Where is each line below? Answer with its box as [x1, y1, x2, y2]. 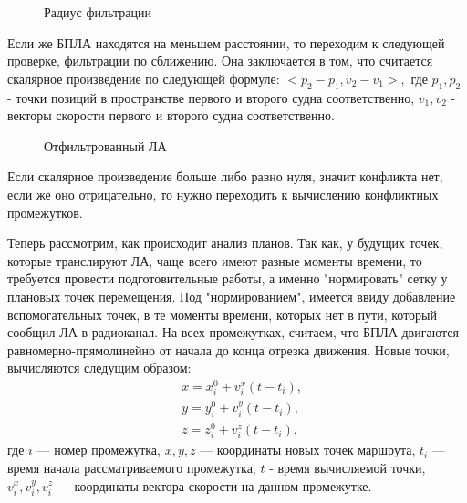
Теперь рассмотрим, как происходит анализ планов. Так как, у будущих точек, [7, 233, 443, 252]
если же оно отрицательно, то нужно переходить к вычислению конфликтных [7, 184, 439, 203]
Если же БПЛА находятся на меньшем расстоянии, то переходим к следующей [7, 33, 445, 52]
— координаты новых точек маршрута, [200, 440, 416, 459]
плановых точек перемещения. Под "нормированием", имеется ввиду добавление [7, 286, 456, 305]
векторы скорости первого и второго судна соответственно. [7, 106, 335, 125]
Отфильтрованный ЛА [44, 136, 167, 155]
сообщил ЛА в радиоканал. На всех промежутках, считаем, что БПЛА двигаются [7, 323, 459, 342]
